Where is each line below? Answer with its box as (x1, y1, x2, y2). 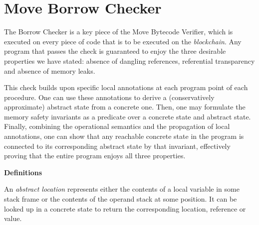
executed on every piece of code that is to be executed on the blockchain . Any (4, 36, 242, 46)
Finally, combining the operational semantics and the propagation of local (4, 121, 230, 131)
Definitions (4, 167, 42, 177)
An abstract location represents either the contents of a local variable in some (4, 184, 240, 194)
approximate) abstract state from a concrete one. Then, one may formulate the (4, 102, 246, 112)
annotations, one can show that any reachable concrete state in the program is (4, 131, 244, 141)
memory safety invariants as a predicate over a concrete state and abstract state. (4, 111, 251, 121)
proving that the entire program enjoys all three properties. (4, 150, 186, 161)
